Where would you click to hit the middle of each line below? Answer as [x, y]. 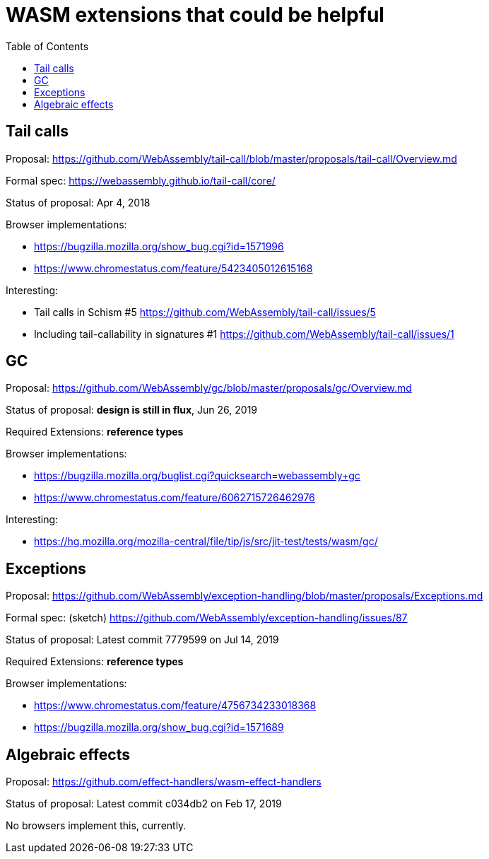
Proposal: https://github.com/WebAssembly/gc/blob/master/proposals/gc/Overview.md [209, 388]
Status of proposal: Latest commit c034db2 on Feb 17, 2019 [144, 804]
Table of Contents [47, 46]
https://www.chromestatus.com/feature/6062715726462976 [175, 498]
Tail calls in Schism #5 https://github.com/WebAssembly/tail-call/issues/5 [205, 312]
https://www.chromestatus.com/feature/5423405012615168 [173, 268]
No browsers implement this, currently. [96, 826]
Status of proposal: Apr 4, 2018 [78, 202]
